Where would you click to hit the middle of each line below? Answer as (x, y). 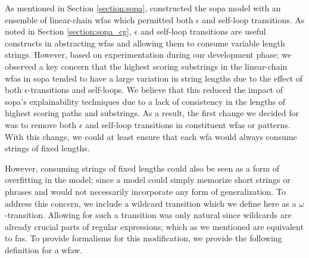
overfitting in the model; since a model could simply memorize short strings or (148, 180)
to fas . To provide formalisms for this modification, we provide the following (143, 238)
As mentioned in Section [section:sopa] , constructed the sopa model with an (143, 8)
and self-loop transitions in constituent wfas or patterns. (188, 124)
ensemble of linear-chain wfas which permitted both (99, 19)
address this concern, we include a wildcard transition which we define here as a (151, 203)
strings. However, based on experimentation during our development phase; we (148, 55)
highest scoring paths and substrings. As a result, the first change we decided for (152, 113)
